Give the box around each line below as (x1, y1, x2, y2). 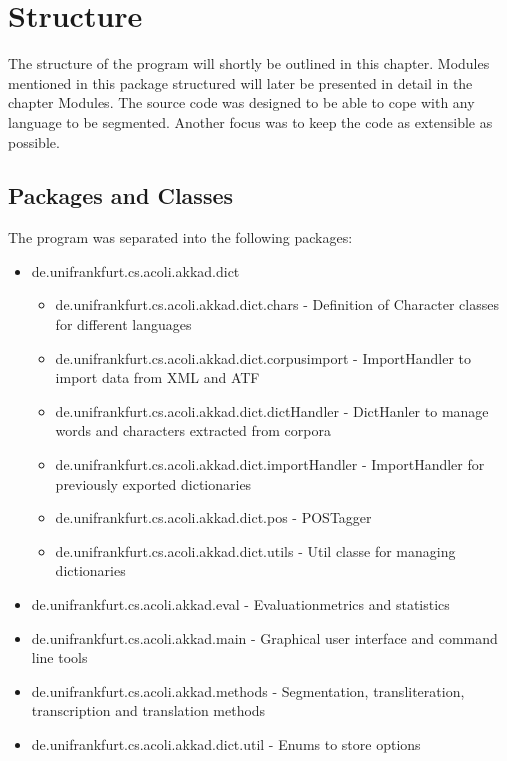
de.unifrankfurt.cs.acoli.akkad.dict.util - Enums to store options (31, 733, 421, 754)
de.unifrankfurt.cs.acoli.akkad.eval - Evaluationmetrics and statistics (31, 594, 450, 615)
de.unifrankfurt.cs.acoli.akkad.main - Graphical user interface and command (31, 627, 498, 648)
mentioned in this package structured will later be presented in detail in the (8, 72, 473, 93)
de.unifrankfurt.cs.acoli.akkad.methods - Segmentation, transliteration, (31, 680, 465, 701)
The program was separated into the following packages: (8, 227, 353, 248)
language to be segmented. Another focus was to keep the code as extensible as (8, 111, 493, 132)
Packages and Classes (8, 180, 234, 211)
